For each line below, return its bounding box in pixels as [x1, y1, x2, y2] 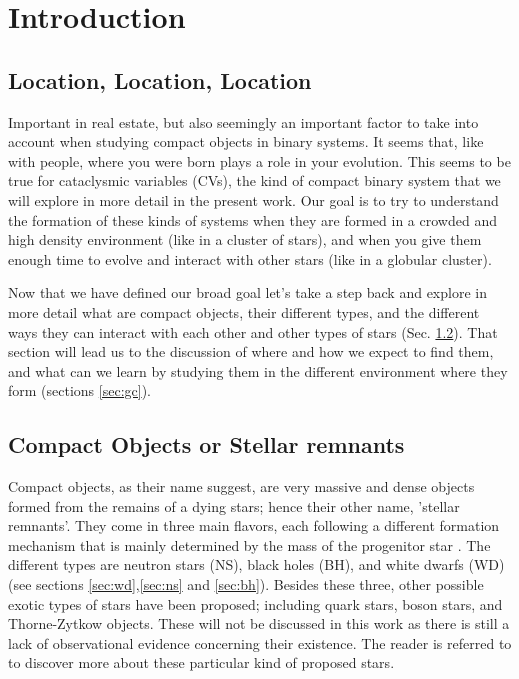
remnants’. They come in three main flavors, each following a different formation [8, 515, 500, 536]
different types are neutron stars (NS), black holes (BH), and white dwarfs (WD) [8, 554, 505, 575]
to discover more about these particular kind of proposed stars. [8, 652, 395, 673]
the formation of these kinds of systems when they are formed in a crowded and [8, 209, 497, 230]
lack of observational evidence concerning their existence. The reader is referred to [8, 632, 512, 653]
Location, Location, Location [8, 64, 312, 95]
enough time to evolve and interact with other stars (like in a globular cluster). [8, 248, 492, 269]
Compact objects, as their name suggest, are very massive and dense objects [8, 476, 475, 497]
